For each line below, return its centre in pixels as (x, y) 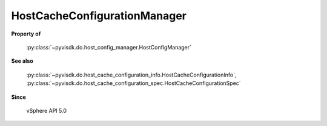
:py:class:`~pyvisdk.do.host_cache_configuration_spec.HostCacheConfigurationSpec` (134, 83)
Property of (26, 34)
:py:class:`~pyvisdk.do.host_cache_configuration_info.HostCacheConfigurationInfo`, (131, 75)
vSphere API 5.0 (46, 110)
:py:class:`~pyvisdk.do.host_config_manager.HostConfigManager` (109, 47)
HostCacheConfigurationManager (99, 16)
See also (22, 61)
